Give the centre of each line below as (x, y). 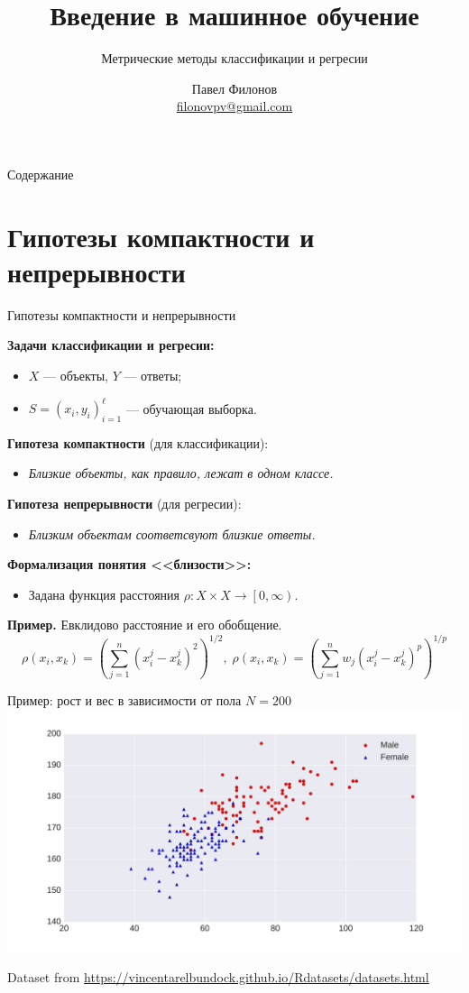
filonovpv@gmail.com (234, 106)
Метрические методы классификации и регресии (234, 58)
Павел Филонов (234, 88)
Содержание (41, 174)
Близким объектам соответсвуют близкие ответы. (172, 533)
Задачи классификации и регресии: (111, 345)
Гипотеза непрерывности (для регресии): (124, 504)
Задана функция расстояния (104, 594)
